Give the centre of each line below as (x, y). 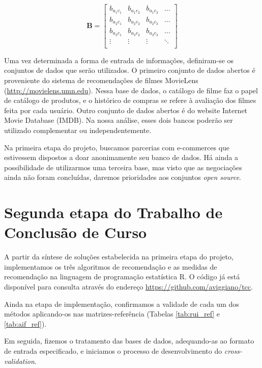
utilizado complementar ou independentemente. (78, 130)
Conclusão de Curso (76, 232)
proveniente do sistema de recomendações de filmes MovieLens (101, 80)
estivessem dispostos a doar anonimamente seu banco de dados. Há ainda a (121, 157)
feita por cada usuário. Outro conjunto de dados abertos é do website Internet (126, 110)
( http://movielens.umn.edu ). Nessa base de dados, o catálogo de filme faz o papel (131, 90)
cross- (233, 350)
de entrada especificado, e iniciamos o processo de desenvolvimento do (113, 350)
